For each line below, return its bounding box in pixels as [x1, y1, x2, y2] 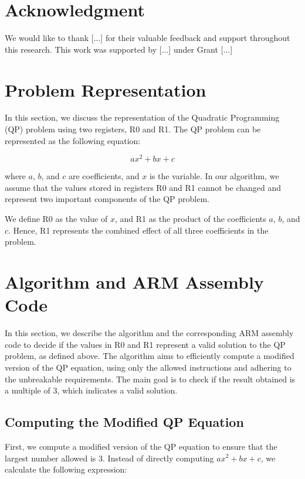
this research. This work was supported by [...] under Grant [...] [5, 43, 233, 55]
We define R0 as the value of [5, 213, 108, 225]
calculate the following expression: [5, 463, 127, 475]
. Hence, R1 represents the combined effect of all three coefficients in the [8, 224, 269, 236]
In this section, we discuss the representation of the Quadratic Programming [5, 111, 280, 124]
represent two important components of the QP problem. [5, 193, 209, 205]
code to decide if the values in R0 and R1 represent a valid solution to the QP [5, 338, 286, 350]
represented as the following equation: [5, 134, 141, 146]
